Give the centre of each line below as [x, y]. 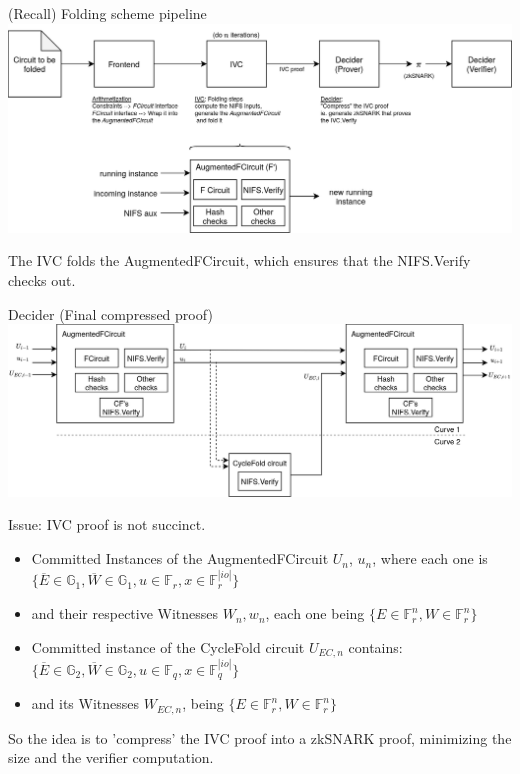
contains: [375, 646]
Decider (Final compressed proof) [110, 313]
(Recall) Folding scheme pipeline [107, 13]
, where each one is [430, 558]
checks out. [42, 279]
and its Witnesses [85, 703]
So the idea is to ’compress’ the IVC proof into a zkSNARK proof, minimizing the [260, 737]
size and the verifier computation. [111, 757]
